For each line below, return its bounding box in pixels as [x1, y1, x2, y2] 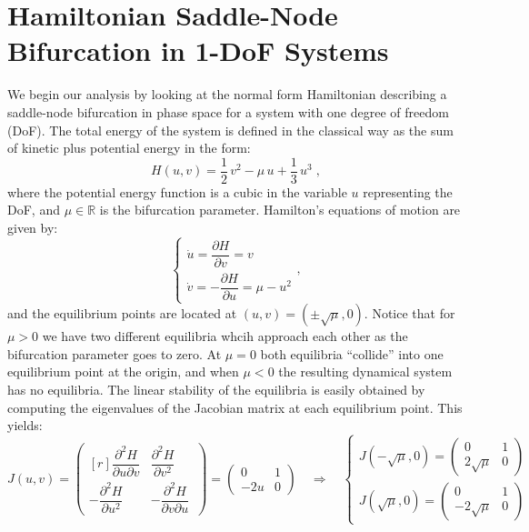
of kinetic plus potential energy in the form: [7, 138, 251, 157]
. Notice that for [364, 304, 455, 323]
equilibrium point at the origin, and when [7, 362, 239, 381]
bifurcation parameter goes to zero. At [7, 344, 222, 363]
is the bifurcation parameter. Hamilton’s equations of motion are [99, 200, 461, 219]
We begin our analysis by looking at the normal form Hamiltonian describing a [7, 85, 447, 104]
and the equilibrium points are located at [7, 304, 237, 323]
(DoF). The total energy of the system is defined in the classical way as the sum [7, 120, 454, 139]
